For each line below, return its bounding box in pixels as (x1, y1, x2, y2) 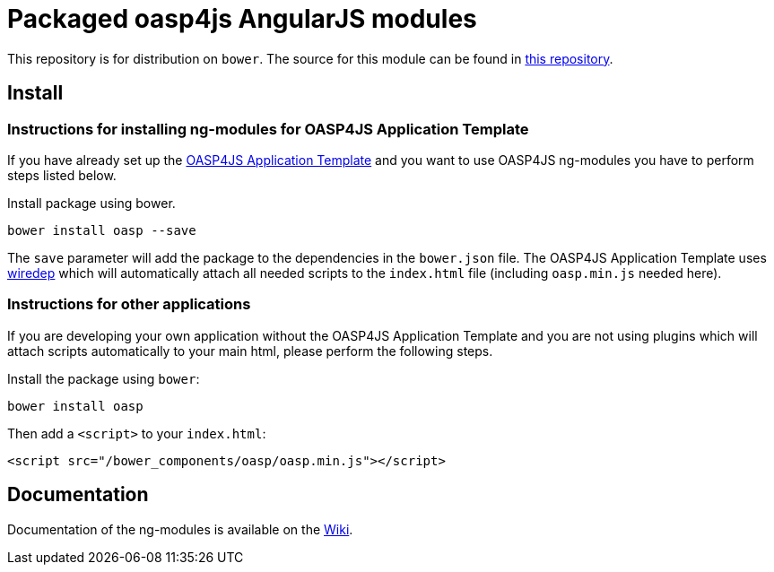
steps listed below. (7, 167, 117, 183)
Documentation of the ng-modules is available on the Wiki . (7, 521, 353, 537)
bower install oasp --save (7, 222, 196, 238)
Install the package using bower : (7, 370, 200, 386)
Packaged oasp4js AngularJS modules (7, 4, 477, 34)
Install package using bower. (7, 195, 176, 211)
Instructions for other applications (7, 295, 251, 314)
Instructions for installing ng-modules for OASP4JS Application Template (7, 119, 529, 138)
